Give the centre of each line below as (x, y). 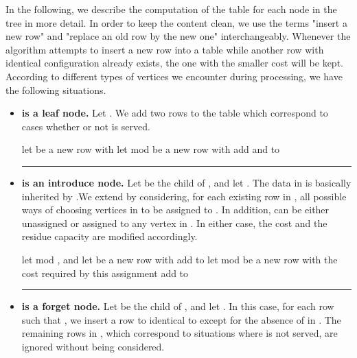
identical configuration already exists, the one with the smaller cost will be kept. (174, 63)
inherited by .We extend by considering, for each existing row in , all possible (184, 196)
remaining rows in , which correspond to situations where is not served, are (180, 333)
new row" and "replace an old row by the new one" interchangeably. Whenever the (178, 36)
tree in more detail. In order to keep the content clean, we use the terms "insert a (176, 22)
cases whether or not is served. (86, 126)
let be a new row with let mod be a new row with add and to (151, 149)
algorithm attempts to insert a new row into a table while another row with (165, 49)
